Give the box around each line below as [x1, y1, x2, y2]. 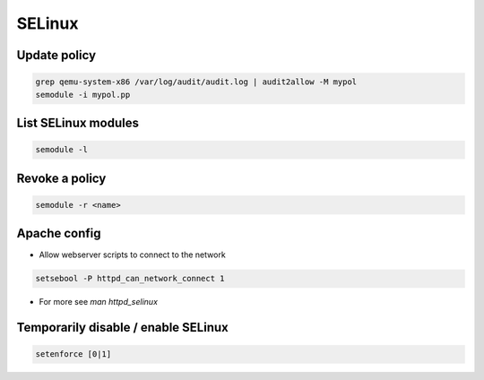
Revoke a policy [16, 170, 107, 186]
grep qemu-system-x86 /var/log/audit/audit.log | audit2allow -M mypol [35, 77, 358, 87]
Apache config [16, 226, 102, 241]
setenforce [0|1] [35, 350, 112, 359]
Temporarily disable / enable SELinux [16, 320, 229, 335]
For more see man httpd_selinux [39, 297, 159, 307]
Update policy [16, 47, 97, 63]
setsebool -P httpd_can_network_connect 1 [35, 273, 225, 284]
